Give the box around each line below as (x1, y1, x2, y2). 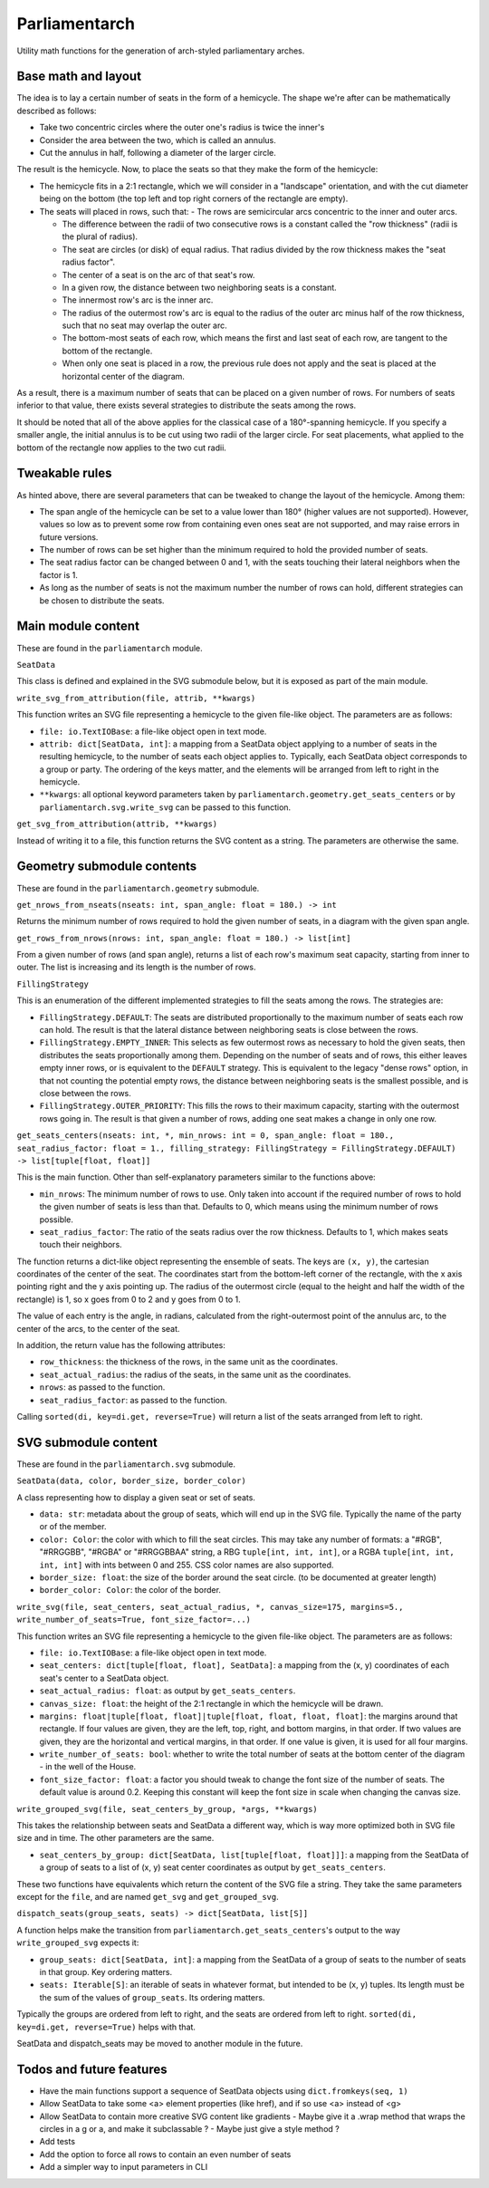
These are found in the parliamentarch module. (16, 642, 203, 653)
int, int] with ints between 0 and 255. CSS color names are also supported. (39, 1559, 334, 1570)
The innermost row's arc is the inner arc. (62, 294, 214, 305)
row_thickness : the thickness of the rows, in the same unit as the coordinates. (39, 1356, 339, 1367)
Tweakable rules (16, 466, 112, 481)
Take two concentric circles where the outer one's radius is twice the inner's (39, 122, 325, 133)
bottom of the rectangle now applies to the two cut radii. (16, 442, 226, 453)
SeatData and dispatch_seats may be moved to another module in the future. (16, 2038, 303, 2048)
